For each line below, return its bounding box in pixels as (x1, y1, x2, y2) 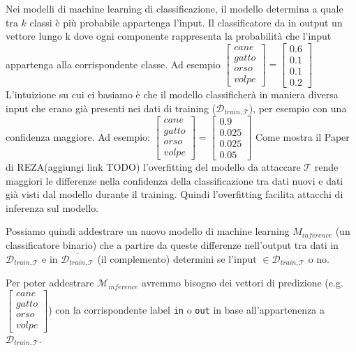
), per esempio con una (249, 100, 347, 115)
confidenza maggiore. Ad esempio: (6, 129, 150, 144)
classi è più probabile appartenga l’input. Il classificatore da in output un (29, 15, 343, 29)
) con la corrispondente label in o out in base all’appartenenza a (48, 302, 325, 316)
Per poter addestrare (6, 275, 94, 290)
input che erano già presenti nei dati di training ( (6, 100, 216, 115)
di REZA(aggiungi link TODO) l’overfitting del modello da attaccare (6, 160, 301, 174)
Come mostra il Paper (255, 129, 350, 144)
